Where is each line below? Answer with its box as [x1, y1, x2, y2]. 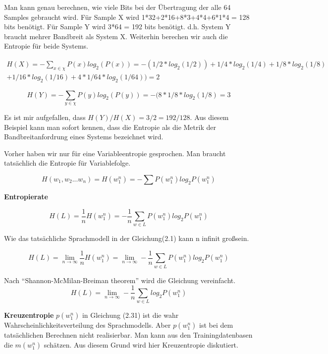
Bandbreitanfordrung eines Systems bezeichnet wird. [4, 131, 164, 142]
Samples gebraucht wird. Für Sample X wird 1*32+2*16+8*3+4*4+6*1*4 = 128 [4, 11, 250, 22]
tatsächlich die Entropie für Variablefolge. [4, 158, 131, 168]
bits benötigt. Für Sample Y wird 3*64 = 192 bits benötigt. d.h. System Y [4, 21, 231, 32]
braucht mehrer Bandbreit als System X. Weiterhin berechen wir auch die [4, 31, 228, 41]
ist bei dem [199, 320, 233, 330]
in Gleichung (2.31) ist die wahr [82, 310, 179, 320]
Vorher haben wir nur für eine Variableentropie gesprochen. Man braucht [4, 148, 226, 158]
